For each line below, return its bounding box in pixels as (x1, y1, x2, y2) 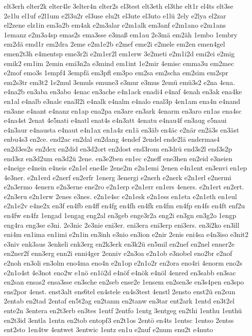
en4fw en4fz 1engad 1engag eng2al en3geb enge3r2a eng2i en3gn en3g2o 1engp (4, 210, 236, 220)
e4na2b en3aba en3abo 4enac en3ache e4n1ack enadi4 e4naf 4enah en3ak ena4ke (4, 86, 242, 97)
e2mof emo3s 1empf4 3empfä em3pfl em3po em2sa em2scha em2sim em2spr (4, 67, 228, 78)
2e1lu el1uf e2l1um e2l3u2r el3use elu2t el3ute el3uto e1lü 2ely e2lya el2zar (4, 10, 226, 20)
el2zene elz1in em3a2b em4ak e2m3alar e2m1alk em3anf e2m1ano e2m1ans (4, 20, 226, 30)
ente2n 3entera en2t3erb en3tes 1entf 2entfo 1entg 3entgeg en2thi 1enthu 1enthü (4, 305, 242, 315)
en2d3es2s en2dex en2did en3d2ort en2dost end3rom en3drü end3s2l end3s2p (4, 143, 232, 153)
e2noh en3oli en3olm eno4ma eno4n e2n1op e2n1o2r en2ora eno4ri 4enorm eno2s (4, 258, 242, 268)
